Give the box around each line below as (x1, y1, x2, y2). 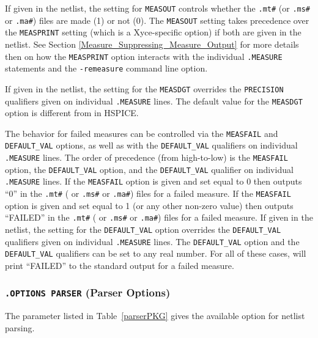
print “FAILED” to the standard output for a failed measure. (5, 259, 234, 271)
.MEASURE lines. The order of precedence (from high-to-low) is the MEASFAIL (5, 151, 288, 164)
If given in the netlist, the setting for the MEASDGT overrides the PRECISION (5, 82, 284, 95)
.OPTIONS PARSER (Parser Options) (5, 285, 171, 300)
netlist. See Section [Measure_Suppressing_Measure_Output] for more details (5, 37, 299, 50)
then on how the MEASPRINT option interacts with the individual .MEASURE (5, 50, 283, 62)
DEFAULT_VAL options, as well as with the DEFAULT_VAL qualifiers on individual (5, 139, 298, 152)
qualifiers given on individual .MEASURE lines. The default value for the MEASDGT (5, 94, 303, 107)
